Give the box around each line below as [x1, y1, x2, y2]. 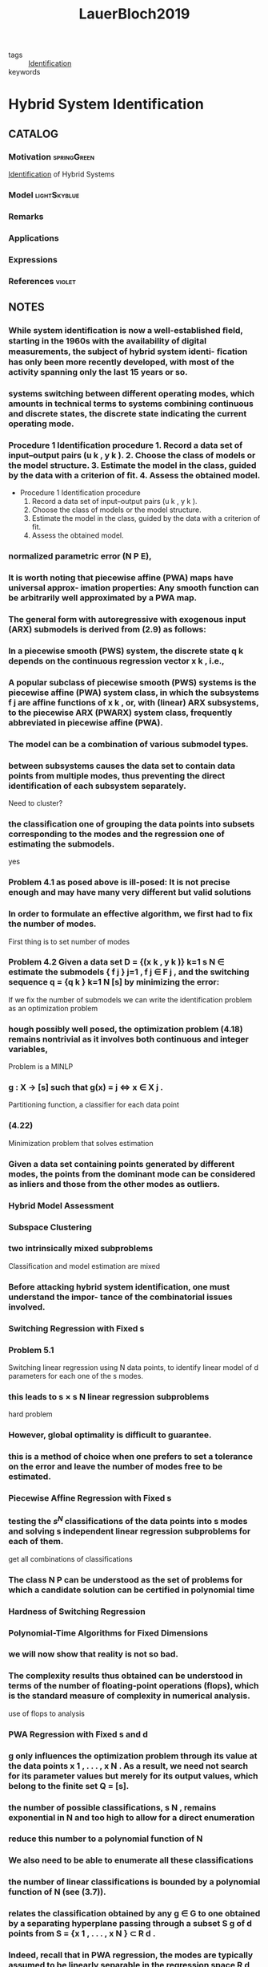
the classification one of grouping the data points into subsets [8, 818, 255, 829]
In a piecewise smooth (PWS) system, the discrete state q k [8, 645, 244, 656]
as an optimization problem [8, 1003, 98, 1013]
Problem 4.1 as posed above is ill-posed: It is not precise [8, 876, 230, 888]
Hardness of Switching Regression [8, 1606, 146, 1617]
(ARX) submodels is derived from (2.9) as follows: [8, 624, 206, 635]
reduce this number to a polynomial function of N [8, 1833, 203, 1844]
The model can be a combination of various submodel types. [8, 738, 250, 750]
